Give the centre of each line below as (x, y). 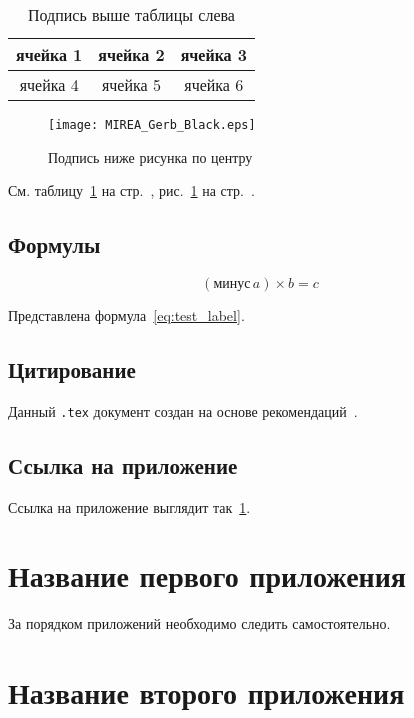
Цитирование (72, 369)
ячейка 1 (49, 54)
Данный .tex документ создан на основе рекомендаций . (183, 410)
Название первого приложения (207, 575)
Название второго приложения (206, 692)
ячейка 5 (131, 84)
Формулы (54, 244)
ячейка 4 (49, 84)
